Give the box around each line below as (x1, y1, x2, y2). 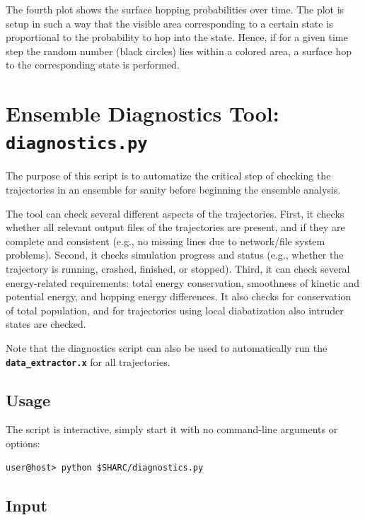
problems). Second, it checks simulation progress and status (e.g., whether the (6, 247, 344, 262)
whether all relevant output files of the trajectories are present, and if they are (6, 220, 345, 235)
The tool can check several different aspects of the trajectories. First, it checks (6, 206, 344, 220)
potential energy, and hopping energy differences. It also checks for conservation (6, 289, 352, 304)
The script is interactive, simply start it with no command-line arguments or (6, 422, 338, 437)
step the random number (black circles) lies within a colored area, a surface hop (6, 43, 352, 58)
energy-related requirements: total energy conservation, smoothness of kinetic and (6, 275, 359, 290)
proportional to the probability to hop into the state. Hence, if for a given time (6, 30, 348, 45)
